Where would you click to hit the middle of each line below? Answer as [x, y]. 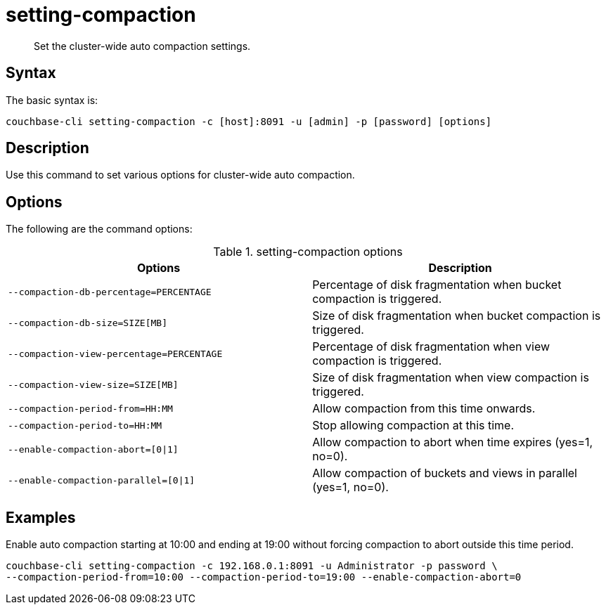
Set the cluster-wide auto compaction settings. [142, 46]
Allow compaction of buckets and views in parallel [445, 473]
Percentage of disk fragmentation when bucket [437, 285]
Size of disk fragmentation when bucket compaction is [457, 316]
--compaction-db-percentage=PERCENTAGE [110, 292]
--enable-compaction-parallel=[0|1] [102, 480]
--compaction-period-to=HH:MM [85, 425]
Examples [41, 517]
